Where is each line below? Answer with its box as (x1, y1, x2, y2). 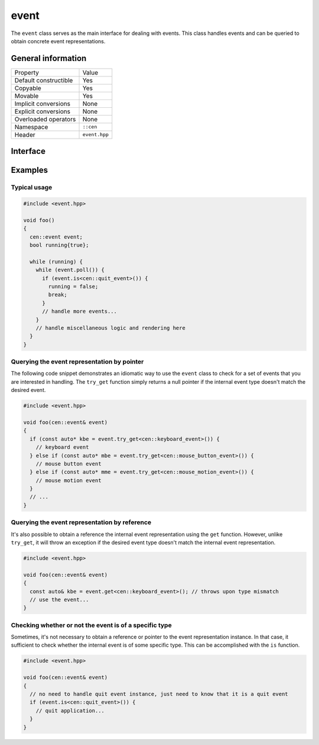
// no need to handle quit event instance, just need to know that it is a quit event (30, 691, 289, 697)
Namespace (14, 123, 48, 131)
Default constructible (14, 76, 73, 84)
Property (14, 68, 40, 76)
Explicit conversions (14, 107, 71, 115)
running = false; (48, 283, 99, 290)
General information (11, 53, 87, 63)
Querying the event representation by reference (11, 518, 152, 526)
